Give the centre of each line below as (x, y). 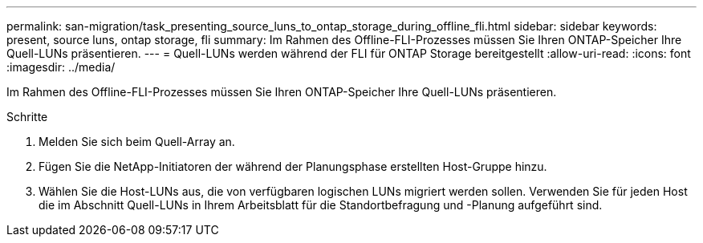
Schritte (27, 117)
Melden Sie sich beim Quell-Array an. (137, 142)
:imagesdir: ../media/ (61, 67)
